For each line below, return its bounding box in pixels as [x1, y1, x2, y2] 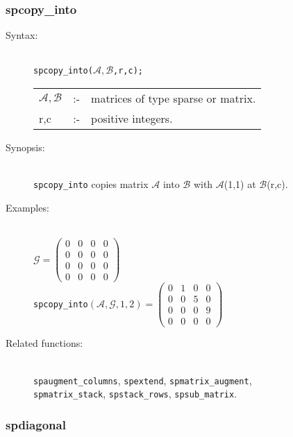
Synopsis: [6, 140, 45, 155]
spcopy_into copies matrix [33, 177, 149, 191]
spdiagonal [6, 415, 66, 433]
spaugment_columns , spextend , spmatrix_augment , [33, 372, 252, 387]
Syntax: [6, 28, 38, 42]
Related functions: [6, 336, 83, 350]
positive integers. [91, 110, 173, 127]
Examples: [6, 200, 49, 214]
